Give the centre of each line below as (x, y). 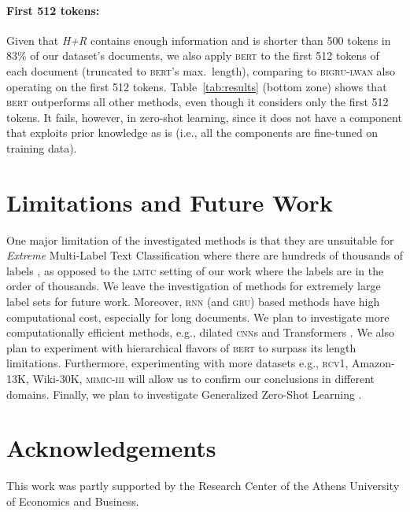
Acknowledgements (111, 448)
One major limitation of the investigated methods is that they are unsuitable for (200, 239)
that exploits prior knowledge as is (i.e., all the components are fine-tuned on (192, 133)
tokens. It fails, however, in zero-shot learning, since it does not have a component (204, 117)
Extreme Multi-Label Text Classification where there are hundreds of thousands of (205, 255)
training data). (42, 147)
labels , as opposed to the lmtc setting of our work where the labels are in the (195, 270)
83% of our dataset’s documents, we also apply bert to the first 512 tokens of (193, 55)
